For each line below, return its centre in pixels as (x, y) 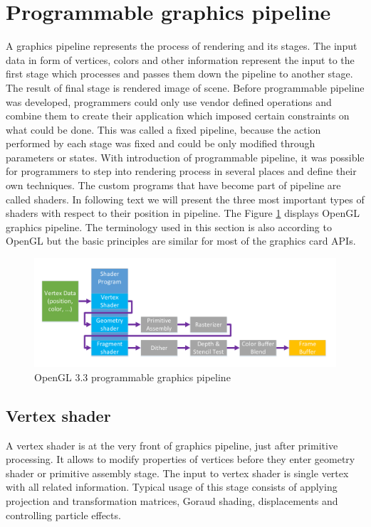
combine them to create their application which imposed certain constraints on (178, 116)
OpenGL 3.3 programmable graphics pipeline (132, 377)
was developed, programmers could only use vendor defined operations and (169, 101)
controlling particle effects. (63, 515)
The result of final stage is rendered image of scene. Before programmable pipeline (185, 87)
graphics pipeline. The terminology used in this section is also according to (169, 227)
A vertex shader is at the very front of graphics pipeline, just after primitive (172, 445)
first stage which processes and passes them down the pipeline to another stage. (179, 74)
